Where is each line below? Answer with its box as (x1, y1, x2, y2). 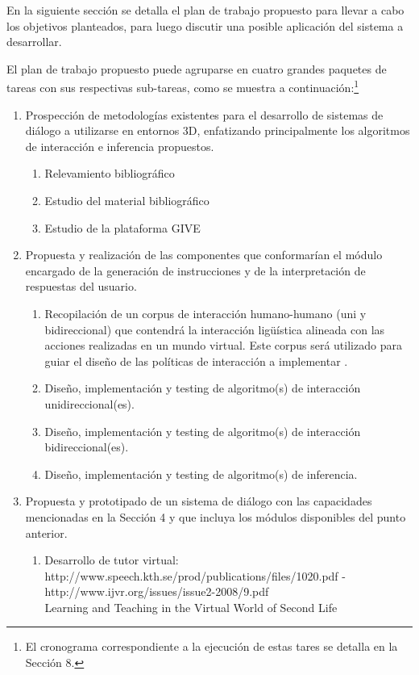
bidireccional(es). (44, 438, 129, 455)
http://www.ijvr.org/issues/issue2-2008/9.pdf (44, 583, 269, 600)
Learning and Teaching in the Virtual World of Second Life (44, 598, 338, 615)
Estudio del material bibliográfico (44, 192, 209, 208)
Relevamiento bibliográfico (44, 165, 175, 182)
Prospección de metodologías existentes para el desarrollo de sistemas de (25, 106, 384, 123)
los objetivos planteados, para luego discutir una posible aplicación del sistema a (6, 17, 404, 34)
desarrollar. (6, 33, 62, 50)
